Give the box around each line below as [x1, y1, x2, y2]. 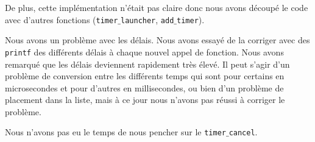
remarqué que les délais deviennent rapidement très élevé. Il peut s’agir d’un [5, 57, 290, 70]
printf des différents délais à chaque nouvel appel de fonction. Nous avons [5, 45, 284, 58]
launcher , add [121, 13, 174, 26]
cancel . [228, 126, 258, 138]
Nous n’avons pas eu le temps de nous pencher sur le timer [5, 126, 226, 138]
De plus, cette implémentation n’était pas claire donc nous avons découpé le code [5, 1, 308, 13]
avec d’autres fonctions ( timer [5, 13, 118, 26]
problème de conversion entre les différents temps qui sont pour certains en [5, 69, 285, 82]
